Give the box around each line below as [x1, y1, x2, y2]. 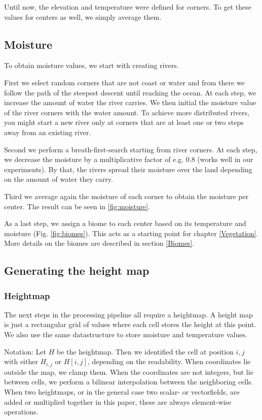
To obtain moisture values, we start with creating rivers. [4, 60, 179, 71]
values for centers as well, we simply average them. [4, 11, 162, 22]
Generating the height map [4, 263, 149, 278]
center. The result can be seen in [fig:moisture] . [4, 201, 151, 211]
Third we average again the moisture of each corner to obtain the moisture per [4, 190, 249, 201]
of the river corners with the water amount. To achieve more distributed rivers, [4, 107, 249, 117]
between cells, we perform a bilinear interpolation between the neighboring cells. [4, 376, 253, 387]
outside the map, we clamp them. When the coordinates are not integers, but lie [4, 366, 253, 377]
